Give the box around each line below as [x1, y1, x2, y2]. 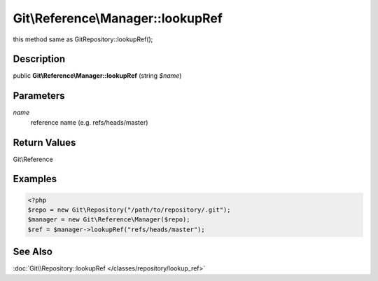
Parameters [13, 90, 65, 102]
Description [13, 53, 66, 65]
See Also [13, 246, 52, 258]
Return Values [13, 137, 76, 149]
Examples [13, 173, 57, 185]
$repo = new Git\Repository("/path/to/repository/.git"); [27, 206, 231, 214]
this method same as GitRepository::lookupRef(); [13, 35, 153, 43]
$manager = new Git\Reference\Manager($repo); [27, 216, 190, 224]
